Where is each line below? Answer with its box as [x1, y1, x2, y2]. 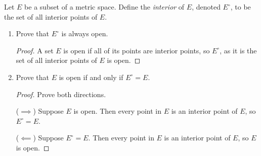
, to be [230, 2, 251, 12]
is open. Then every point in [73, 106, 161, 116]
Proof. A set [16, 45, 54, 55]
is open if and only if [59, 71, 123, 82]
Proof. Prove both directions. [16, 89, 106, 99]
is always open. [61, 28, 108, 39]
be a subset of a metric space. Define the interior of [24, 2, 185, 12]
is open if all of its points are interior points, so [63, 45, 210, 55]
